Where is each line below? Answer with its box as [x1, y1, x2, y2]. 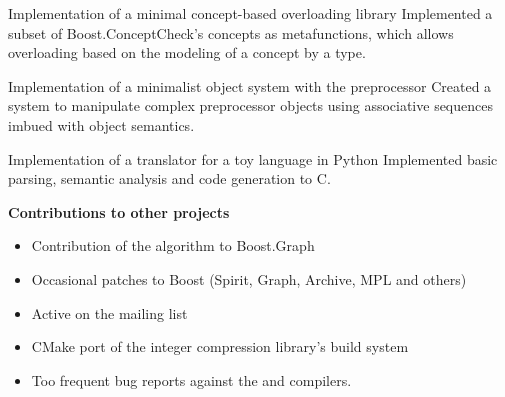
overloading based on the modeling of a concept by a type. [8, 42, 366, 63]
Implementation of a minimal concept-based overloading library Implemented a [8, 3, 493, 23]
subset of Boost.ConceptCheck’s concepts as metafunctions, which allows [8, 22, 454, 43]
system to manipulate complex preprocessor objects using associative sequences [8, 95, 493, 116]
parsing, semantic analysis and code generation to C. [8, 168, 331, 189]
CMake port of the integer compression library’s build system [31, 336, 409, 357]
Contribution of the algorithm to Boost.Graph [31, 235, 315, 256]
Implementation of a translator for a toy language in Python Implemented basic [8, 148, 498, 169]
